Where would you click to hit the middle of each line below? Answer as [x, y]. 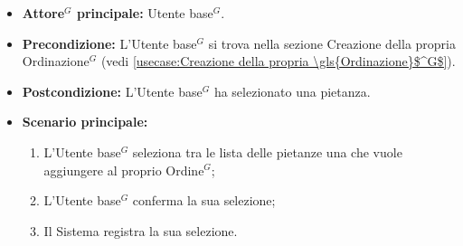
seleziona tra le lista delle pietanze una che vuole [267, 151]
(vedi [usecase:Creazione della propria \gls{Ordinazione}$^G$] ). [278, 61]
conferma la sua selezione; [204, 200]
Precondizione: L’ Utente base [109, 43]
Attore [43, 13]
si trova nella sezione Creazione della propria [332, 43]
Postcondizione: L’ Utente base [112, 91]
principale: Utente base [145, 13]
